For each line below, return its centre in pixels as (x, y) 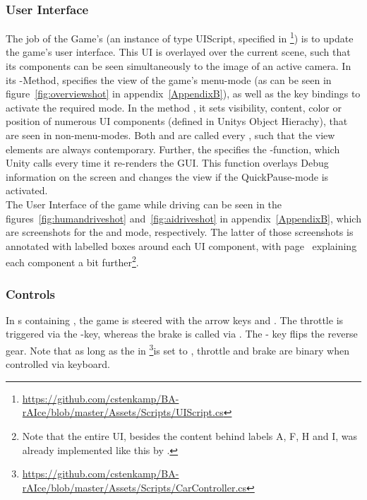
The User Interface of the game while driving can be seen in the (144, 204)
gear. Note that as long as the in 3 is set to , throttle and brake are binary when (178, 349)
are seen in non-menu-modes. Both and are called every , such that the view (170, 135)
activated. (27, 190)
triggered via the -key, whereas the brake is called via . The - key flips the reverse (182, 334)
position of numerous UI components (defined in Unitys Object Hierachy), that (177, 121)
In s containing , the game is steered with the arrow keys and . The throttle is (175, 320)
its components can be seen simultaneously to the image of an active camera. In (179, 66)
